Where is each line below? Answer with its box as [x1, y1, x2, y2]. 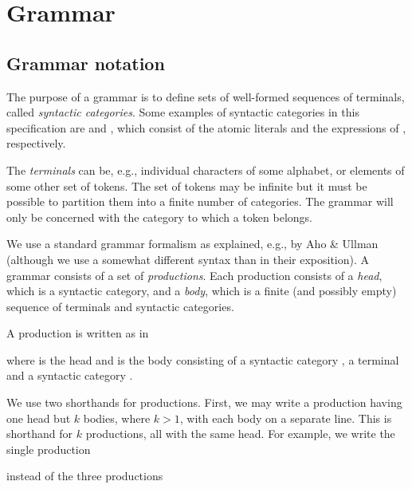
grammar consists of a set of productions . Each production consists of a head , [6, 266, 383, 283]
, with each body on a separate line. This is [179, 409, 392, 426]
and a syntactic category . [6, 367, 133, 384]
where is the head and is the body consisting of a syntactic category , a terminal [6, 351, 399, 368]
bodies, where [83, 409, 151, 426]
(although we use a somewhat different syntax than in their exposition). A [6, 250, 369, 267]
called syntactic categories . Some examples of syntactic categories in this [6, 104, 359, 120]
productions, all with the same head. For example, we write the [85, 425, 395, 442]
